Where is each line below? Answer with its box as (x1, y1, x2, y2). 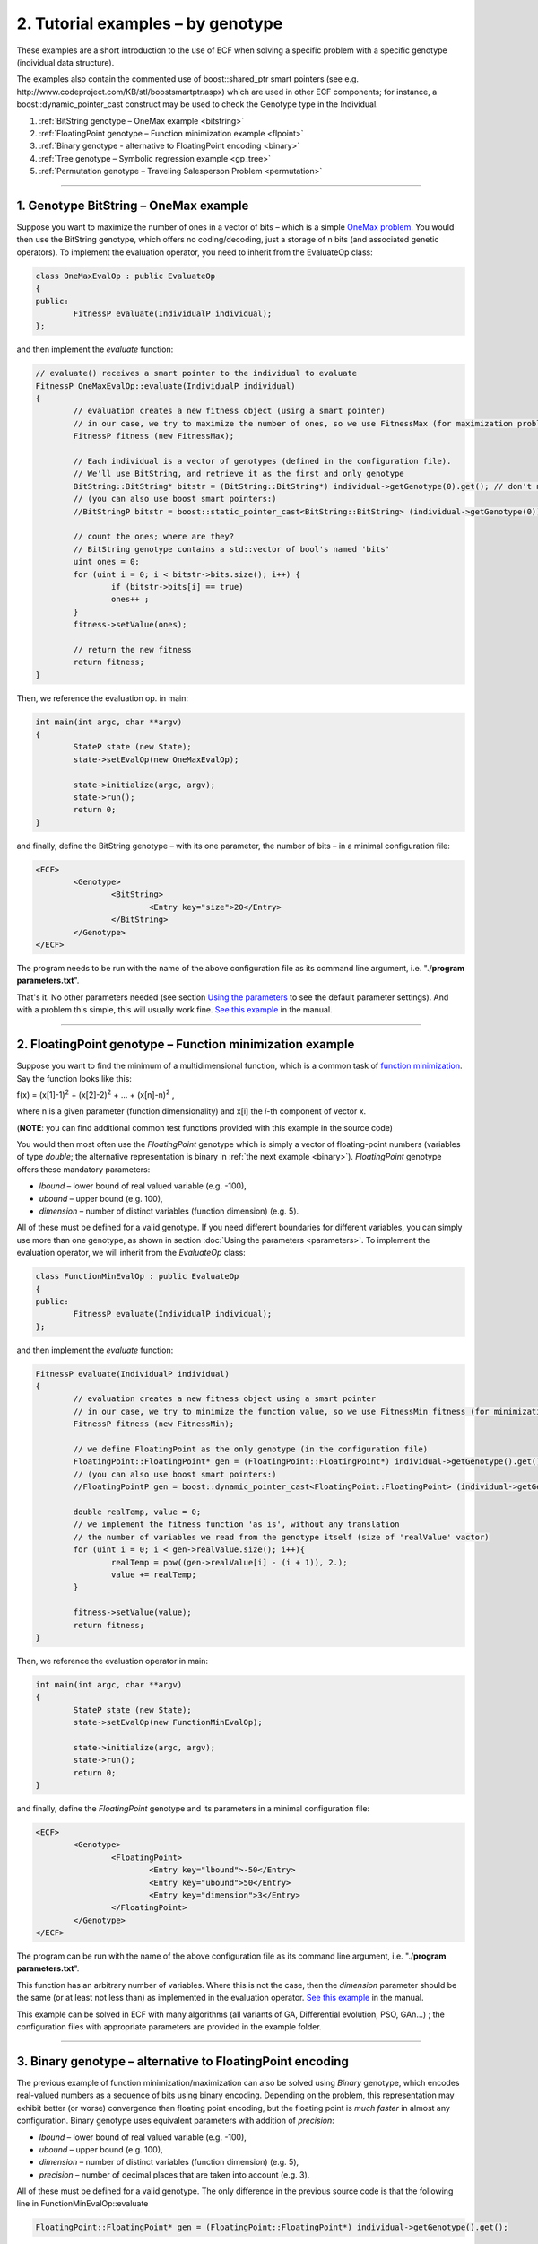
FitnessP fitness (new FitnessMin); (73, 1419, 235, 1429)
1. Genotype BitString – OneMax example (16, 197, 249, 213)
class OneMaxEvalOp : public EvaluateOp (35, 270, 215, 281)
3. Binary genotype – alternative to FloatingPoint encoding (16, 2054, 349, 2069)
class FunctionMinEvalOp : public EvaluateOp (35, 1271, 239, 1282)
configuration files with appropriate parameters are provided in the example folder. (16, 2021, 322, 2032)
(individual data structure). (16, 57, 115, 67)
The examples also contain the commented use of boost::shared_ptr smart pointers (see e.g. (16, 74, 359, 84)
